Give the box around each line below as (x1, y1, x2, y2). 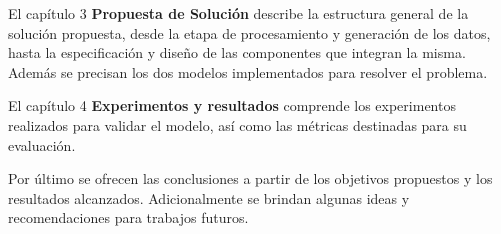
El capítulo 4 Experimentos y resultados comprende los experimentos (8, 95, 456, 116)
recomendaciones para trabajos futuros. (8, 207, 249, 228)
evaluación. (8, 134, 76, 155)
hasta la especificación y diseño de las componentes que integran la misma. (8, 42, 466, 63)
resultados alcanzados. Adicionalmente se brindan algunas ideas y (8, 187, 410, 208)
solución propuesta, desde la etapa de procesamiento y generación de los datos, (8, 22, 491, 43)
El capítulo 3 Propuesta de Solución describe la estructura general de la (8, 3, 469, 23)
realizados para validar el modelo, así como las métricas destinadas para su (8, 114, 467, 135)
